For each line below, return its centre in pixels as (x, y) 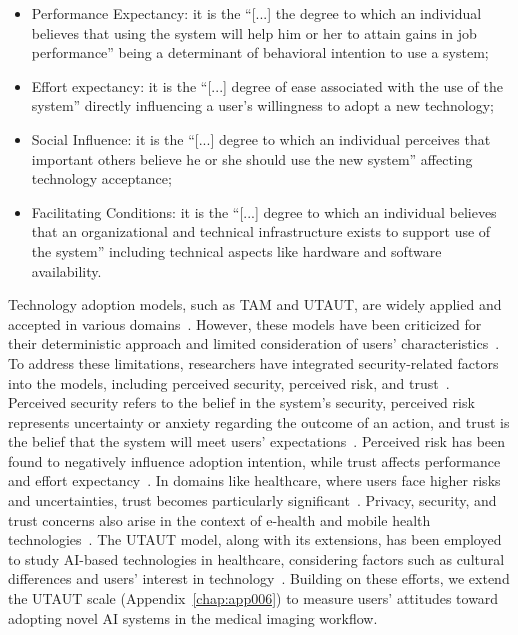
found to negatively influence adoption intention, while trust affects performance (254, 460)
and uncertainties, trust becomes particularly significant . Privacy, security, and (252, 500)
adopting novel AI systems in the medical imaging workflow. (193, 617)
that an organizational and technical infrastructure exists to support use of (261, 231)
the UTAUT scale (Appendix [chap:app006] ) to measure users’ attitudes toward (253, 598)
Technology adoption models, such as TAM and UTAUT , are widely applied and (255, 304)
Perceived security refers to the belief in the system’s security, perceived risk (241, 402)
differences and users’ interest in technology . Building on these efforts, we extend (259, 578)
